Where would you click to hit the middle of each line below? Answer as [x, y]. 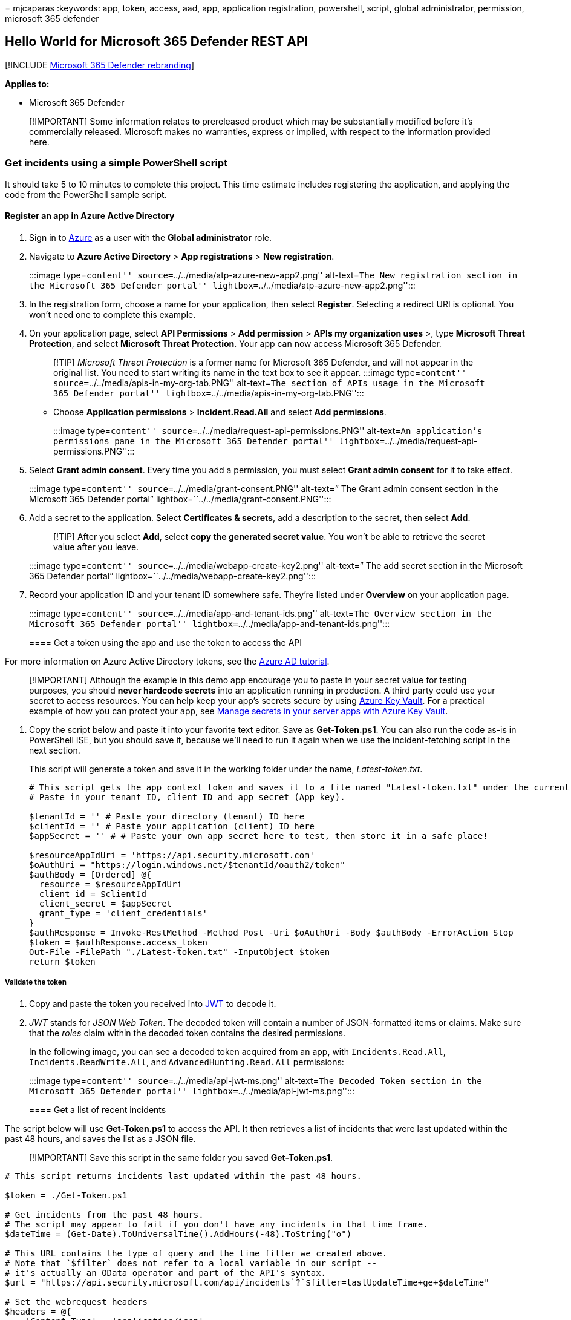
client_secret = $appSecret [106, 903]
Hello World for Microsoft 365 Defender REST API [157, 42]
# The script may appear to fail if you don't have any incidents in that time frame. [217, 1224]
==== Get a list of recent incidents [98, 1109]
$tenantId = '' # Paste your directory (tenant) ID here [167, 816]
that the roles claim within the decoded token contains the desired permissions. [187, 1033]
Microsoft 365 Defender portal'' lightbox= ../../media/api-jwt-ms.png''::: [192, 1091]
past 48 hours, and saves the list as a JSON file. [100, 1138]
